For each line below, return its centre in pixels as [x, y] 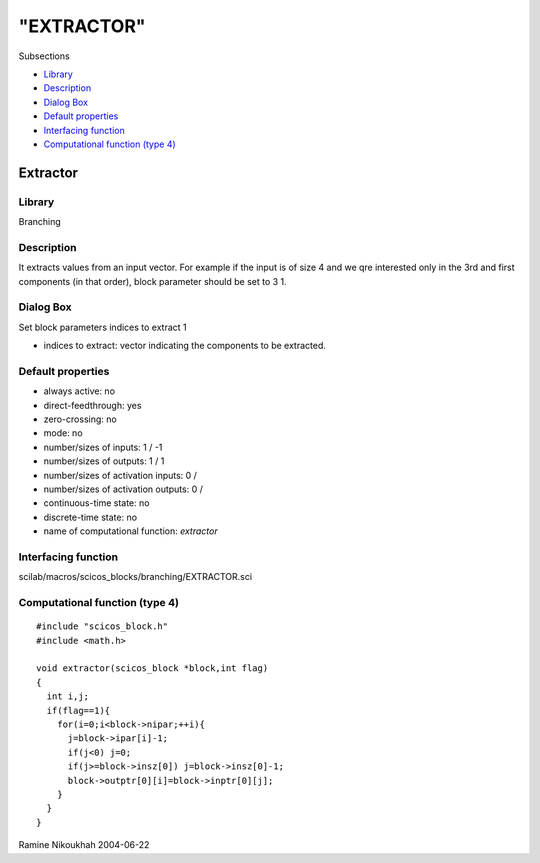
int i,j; [68, 696]
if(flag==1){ [78, 710]
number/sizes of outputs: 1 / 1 [104, 461]
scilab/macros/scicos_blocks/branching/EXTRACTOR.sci [135, 577]
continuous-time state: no [96, 503]
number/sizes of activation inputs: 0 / [120, 475]
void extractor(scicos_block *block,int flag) [152, 668]
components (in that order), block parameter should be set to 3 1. [152, 281]
